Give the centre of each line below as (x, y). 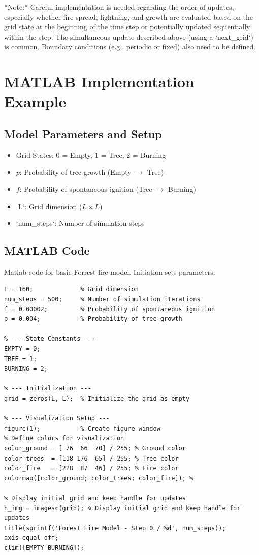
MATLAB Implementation (99, 81)
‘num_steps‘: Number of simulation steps (80, 223)
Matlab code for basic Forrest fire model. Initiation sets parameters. (110, 271)
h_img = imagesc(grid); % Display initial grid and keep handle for (122, 508)
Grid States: (35, 155)
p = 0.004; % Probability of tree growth (93, 319)
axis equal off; (31, 538)
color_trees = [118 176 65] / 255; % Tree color (91, 458)
